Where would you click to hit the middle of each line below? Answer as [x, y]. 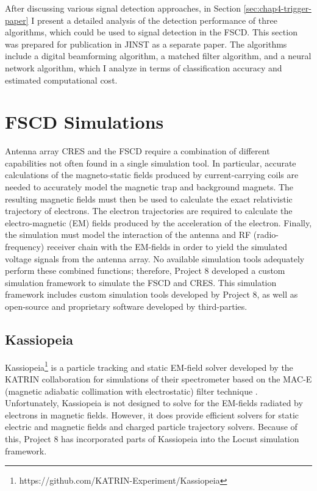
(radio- [266, 235]
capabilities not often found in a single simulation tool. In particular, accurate [151, 163]
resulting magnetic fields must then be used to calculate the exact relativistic [149, 199]
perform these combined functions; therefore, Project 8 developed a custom [145, 271]
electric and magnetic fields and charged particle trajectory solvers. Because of [151, 427]
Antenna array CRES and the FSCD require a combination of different [137, 151]
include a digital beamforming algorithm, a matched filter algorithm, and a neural [158, 56]
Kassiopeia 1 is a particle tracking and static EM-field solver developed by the [149, 366]
